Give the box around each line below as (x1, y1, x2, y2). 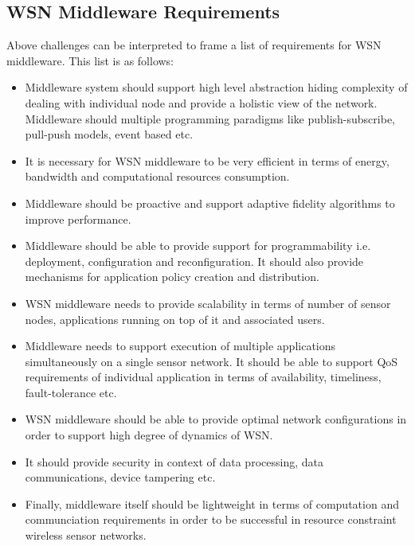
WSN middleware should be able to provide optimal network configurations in (25, 411, 407, 427)
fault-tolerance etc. (25, 384, 117, 400)
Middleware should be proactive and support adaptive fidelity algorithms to (25, 194, 395, 211)
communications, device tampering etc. (25, 469, 216, 486)
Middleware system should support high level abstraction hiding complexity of (25, 79, 408, 96)
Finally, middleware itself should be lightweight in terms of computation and (25, 495, 399, 512)
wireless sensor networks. (25, 527, 147, 544)
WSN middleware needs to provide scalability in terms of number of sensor (25, 294, 391, 311)
